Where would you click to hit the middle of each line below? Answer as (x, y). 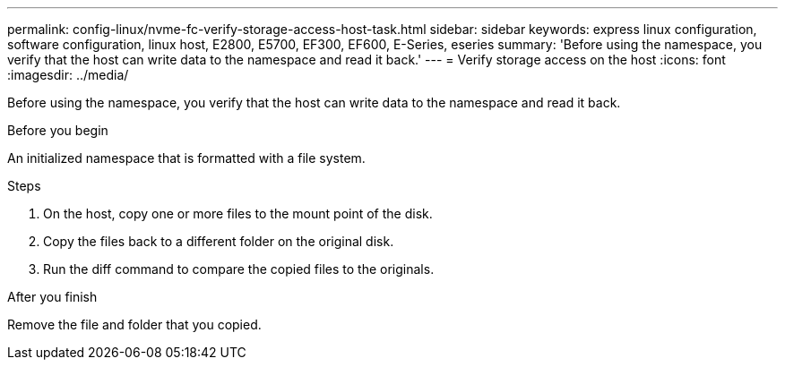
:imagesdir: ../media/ (68, 75)
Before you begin (58, 130)
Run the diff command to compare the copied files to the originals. (239, 269)
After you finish (52, 297)
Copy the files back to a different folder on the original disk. (219, 241)
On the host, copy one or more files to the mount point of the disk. (238, 213)
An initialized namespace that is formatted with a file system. (186, 158)
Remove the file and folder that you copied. (134, 324)
